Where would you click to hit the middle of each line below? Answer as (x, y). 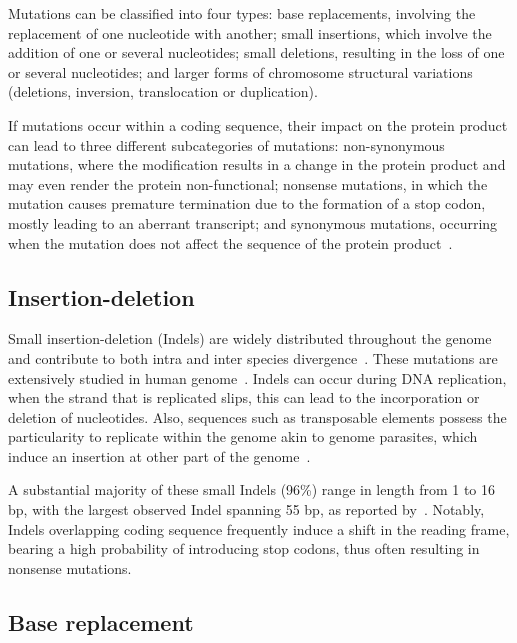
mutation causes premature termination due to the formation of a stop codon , (247, 203)
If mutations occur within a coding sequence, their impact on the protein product (258, 124)
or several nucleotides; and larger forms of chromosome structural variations (240, 71)
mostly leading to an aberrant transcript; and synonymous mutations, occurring (253, 222)
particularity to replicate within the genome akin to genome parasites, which (243, 436)
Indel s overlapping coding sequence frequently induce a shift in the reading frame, (259, 528)
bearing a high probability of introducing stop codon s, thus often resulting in (244, 548)
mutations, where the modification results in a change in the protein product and (257, 164)
